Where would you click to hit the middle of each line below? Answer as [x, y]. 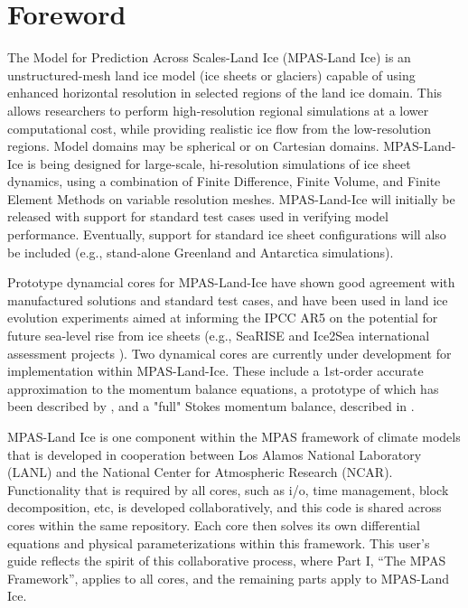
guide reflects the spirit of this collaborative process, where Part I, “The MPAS [227, 561]
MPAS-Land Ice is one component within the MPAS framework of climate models [234, 436]
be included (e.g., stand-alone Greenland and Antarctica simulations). [201, 252]
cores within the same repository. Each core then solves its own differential [214, 524]
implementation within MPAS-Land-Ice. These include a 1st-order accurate [215, 371]
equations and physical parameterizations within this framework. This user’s [219, 543]
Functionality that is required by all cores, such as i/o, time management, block [228, 489]
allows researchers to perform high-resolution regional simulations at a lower [218, 110]
